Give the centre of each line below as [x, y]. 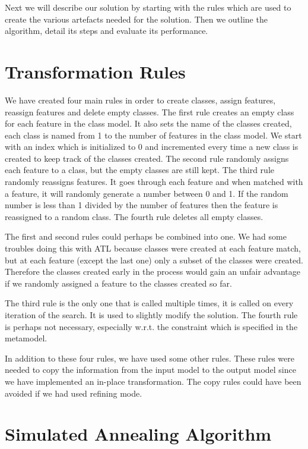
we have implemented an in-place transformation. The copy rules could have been [153, 381]
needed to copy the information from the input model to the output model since [150, 370]
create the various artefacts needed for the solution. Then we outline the [136, 19]
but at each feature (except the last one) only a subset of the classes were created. [154, 260]
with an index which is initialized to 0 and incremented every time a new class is [152, 147]
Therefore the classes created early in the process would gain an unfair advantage [153, 271]
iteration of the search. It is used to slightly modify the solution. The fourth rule [151, 315]
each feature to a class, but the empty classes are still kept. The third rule [140, 170]
